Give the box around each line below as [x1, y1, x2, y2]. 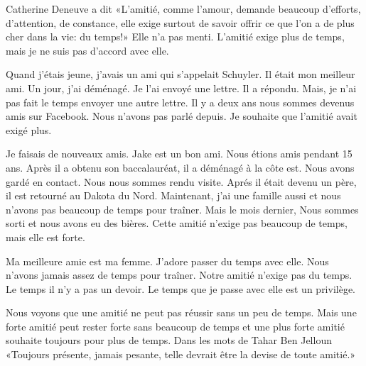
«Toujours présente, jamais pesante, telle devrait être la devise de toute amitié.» [6, 347, 356, 362]
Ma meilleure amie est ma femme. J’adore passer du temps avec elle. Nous [6, 253, 329, 268]
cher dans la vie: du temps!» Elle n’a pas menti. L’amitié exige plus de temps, [6, 29, 345, 44]
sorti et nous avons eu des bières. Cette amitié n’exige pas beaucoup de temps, [6, 216, 348, 231]
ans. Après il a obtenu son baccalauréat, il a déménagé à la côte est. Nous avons [6, 160, 355, 174]
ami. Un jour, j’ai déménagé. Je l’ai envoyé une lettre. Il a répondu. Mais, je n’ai [6, 80, 357, 95]
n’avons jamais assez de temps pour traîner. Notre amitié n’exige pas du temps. [6, 267, 352, 282]
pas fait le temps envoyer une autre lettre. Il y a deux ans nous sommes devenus [6, 94, 355, 109]
